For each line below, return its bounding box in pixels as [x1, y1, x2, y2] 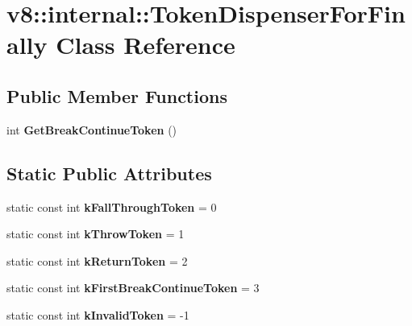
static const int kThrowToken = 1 [6, 225, 185, 242]
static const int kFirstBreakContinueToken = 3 [6, 279, 260, 296]
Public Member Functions [6, 83, 227, 108]
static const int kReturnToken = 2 [6, 252, 188, 269]
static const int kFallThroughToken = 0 [6, 198, 217, 215]
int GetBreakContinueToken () [6, 121, 177, 138]
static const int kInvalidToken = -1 [6, 306, 189, 323]
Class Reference [56, 28, 235, 61]
